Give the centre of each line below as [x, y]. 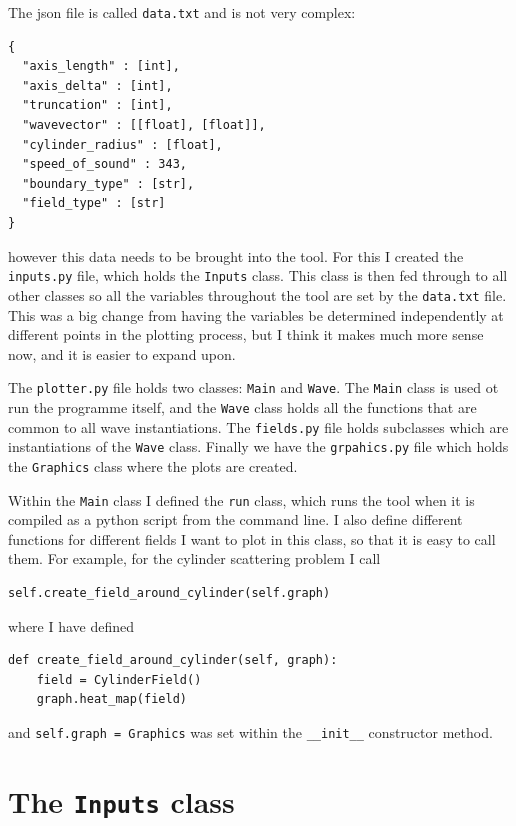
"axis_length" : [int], [101, 66]
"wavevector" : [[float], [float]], [144, 125]
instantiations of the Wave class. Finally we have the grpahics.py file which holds [258, 446]
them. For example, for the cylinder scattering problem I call [194, 558]
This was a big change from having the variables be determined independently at [256, 314]
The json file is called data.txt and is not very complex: [182, 12]
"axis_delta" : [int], [97, 85]
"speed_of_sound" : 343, [104, 164]
